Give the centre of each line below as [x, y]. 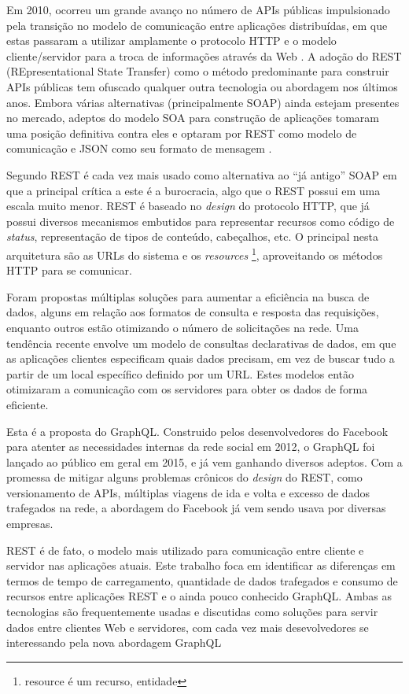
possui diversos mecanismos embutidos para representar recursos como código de [201, 221]
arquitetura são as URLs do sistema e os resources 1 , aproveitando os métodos [195, 253]
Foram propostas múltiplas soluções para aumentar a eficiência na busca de [188, 296]
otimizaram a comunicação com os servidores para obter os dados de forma [187, 389]
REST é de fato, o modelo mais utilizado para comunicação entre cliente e [185, 550]
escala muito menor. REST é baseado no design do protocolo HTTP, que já [188, 206]
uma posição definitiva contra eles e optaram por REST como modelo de [182, 133]
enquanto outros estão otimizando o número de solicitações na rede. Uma [182, 327]
